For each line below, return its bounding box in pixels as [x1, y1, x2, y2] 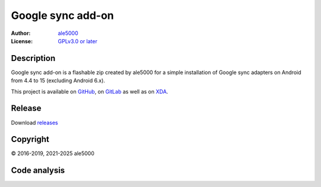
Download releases [11, 119, 58, 126]
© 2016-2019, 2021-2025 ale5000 [11, 150, 95, 157]
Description [11, 53, 56, 63]
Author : [11, 30, 31, 37]
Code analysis [11, 166, 65, 176]
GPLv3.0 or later [58, 37, 97, 44]
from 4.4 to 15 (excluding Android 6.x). [11, 77, 105, 84]
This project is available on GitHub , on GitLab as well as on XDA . [11, 88, 169, 95]
